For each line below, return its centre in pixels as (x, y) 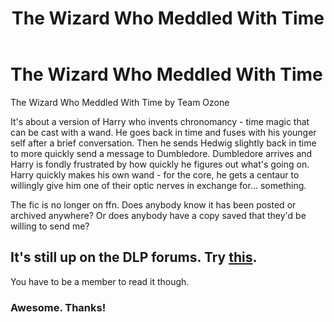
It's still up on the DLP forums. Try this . (134, 257)
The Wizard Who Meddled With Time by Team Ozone (120, 102)
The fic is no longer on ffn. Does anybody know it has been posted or (153, 204)
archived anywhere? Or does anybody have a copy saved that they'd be (158, 215)
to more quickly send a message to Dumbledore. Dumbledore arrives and (161, 153)
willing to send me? (50, 226)
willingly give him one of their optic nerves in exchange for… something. (158, 185)
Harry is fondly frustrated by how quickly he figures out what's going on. (160, 164)
